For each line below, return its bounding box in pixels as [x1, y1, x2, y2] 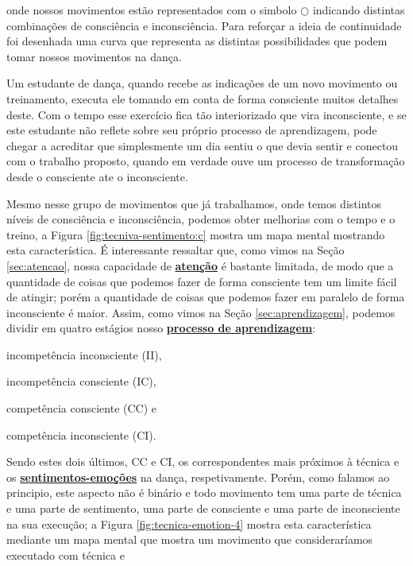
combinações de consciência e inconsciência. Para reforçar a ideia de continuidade [6, 17, 402, 33]
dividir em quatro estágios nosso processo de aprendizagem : [6, 320, 316, 336]
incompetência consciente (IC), [6, 373, 156, 390]
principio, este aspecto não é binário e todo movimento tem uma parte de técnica [6, 484, 402, 501]
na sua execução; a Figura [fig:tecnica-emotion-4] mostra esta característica [6, 515, 372, 532]
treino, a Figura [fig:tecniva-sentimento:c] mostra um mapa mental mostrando [6, 226, 385, 242]
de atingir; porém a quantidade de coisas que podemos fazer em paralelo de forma [6, 289, 405, 305]
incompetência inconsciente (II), [6, 346, 162, 362]
